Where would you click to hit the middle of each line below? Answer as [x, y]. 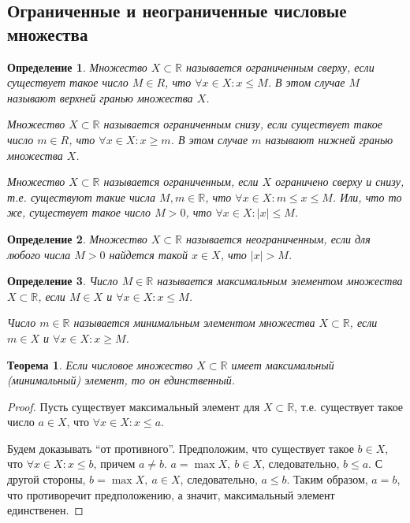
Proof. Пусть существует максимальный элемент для [134, 406]
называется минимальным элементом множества [194, 323]
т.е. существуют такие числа [82, 197]
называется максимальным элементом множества [280, 281]
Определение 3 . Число [63, 281]
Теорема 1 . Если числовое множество [100, 364]
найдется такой [148, 254]
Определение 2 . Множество [77, 238]
